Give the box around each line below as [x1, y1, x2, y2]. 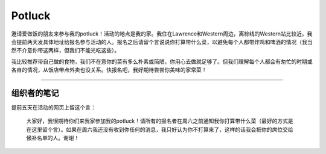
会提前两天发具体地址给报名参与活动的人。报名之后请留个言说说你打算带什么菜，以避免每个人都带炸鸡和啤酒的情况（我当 [11, 38, 313, 45]
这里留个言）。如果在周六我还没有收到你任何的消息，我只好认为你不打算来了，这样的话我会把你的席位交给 [31, 126, 293, 133]
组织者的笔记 [11, 88, 59, 98]
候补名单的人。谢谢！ [26, 134, 80, 141]
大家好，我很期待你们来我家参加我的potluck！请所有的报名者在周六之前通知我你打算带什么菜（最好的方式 [26, 117, 288, 125]
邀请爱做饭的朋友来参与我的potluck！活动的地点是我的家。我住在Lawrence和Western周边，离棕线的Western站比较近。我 [11, 30, 313, 37]
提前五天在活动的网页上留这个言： [11, 104, 96, 111]
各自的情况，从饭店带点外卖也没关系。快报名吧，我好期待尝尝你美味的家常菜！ [11, 66, 207, 73]
